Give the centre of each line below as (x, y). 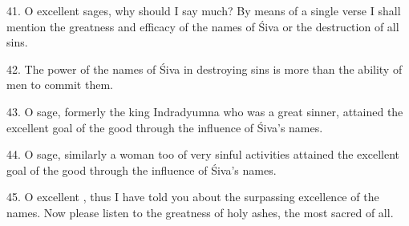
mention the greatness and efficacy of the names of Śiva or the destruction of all (203, 26)
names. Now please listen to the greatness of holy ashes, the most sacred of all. (200, 212)
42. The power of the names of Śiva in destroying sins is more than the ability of (204, 69)
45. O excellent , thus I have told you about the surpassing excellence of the (193, 197)
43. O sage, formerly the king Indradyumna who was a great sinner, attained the (205, 111)
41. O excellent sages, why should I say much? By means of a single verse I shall (204, 10)
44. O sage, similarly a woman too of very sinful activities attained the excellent (203, 154)
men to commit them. (60, 85)
